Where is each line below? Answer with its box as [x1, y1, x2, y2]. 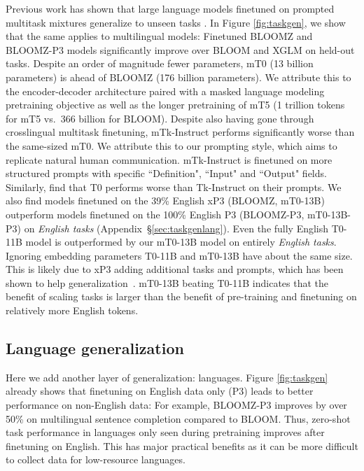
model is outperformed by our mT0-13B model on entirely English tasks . [25, 234, 337, 249]
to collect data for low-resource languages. [6, 452, 185, 467]
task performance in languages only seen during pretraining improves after [6, 425, 325, 440]
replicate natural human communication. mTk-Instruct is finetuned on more [6, 152, 332, 167]
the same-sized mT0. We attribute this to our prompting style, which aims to [6, 138, 337, 153]
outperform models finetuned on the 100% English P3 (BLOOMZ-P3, [6, 206, 304, 221]
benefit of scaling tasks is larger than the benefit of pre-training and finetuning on [6, 289, 357, 304]
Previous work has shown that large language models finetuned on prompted [6, 1, 335, 15]
